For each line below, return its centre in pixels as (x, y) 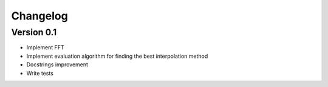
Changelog (39, 16)
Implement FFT (45, 47)
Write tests (40, 73)
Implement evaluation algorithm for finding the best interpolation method (117, 56)
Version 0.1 (34, 32)
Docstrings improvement (57, 64)
